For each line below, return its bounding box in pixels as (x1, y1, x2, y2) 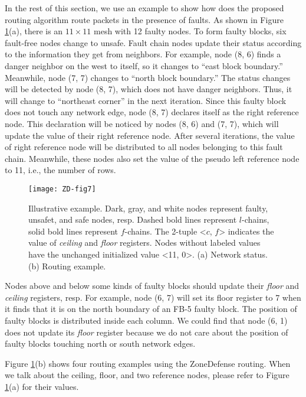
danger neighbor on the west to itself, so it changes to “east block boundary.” (5, 59, 283, 71)
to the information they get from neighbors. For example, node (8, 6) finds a (5, 48, 281, 60)
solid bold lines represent (28, 224, 118, 237)
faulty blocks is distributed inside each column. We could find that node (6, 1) (5, 314, 288, 326)
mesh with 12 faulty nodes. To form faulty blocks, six (94, 25, 287, 37)
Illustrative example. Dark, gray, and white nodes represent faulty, (28, 201, 268, 214)
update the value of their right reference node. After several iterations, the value (5, 129, 295, 141)
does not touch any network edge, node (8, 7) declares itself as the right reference (5, 106, 299, 118)
